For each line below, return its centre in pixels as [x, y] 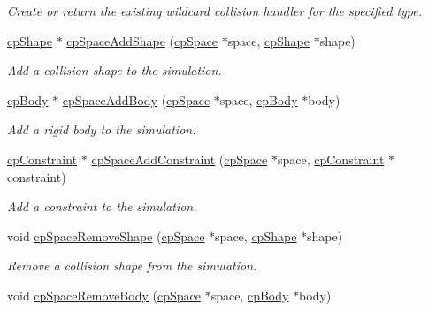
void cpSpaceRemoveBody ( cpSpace [104, 295]
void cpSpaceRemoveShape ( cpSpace [106, 235]
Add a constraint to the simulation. [102, 206]
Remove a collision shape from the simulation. [132, 265]
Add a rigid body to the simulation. [102, 129]
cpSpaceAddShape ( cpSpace [142, 40]
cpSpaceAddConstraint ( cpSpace [180, 159]
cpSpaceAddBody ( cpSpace [136, 99]
